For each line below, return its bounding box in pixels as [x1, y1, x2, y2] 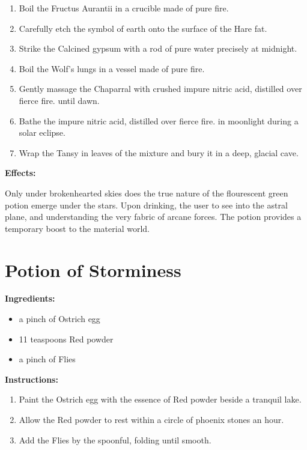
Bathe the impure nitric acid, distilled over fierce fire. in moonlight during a [19, 114, 299, 127]
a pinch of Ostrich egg [19, 312, 100, 325]
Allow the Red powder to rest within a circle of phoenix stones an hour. [19, 413, 284, 425]
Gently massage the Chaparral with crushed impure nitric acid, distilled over [19, 82, 302, 95]
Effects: [5, 166, 36, 179]
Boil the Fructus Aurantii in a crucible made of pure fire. [19, 2, 229, 14]
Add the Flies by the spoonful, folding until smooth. [19, 433, 211, 446]
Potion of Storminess [5, 257, 181, 282]
